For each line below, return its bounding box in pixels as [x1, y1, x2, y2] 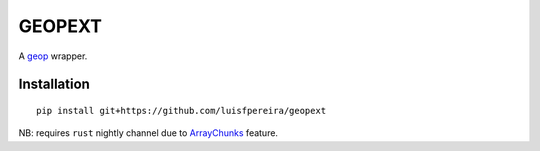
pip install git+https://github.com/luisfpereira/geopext [36, 105, 327, 116]
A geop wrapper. [18, 50, 88, 62]
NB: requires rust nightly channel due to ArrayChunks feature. [18, 127, 279, 139]
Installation [18, 76, 90, 93]
